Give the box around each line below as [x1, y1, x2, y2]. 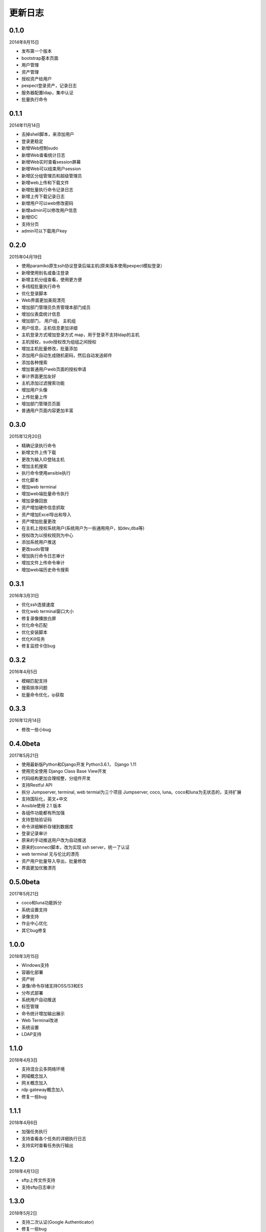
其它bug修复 [21, 927, 47, 933]
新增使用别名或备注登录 [21, 270, 69, 275]
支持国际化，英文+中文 [21, 796, 68, 802]
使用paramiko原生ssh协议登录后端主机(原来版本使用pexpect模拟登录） [21, 263, 165, 269]
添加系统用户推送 [21, 539, 56, 545]
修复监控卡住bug [21, 643, 56, 649]
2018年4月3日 [9, 1057, 38, 1063]
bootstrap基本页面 [21, 55, 59, 61]
